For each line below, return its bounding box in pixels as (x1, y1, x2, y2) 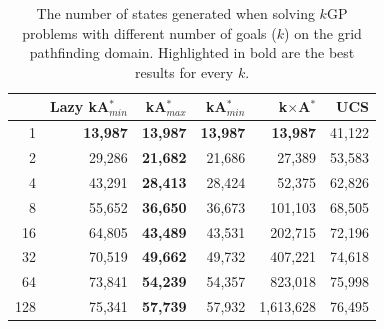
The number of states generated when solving (36, 3, 315, 23)
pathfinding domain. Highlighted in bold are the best (29, 42, 355, 63)
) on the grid (284, 22, 362, 43)
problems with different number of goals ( (22, 22, 277, 43)
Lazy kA (50, 96, 110, 117)
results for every (134, 61, 234, 82)
